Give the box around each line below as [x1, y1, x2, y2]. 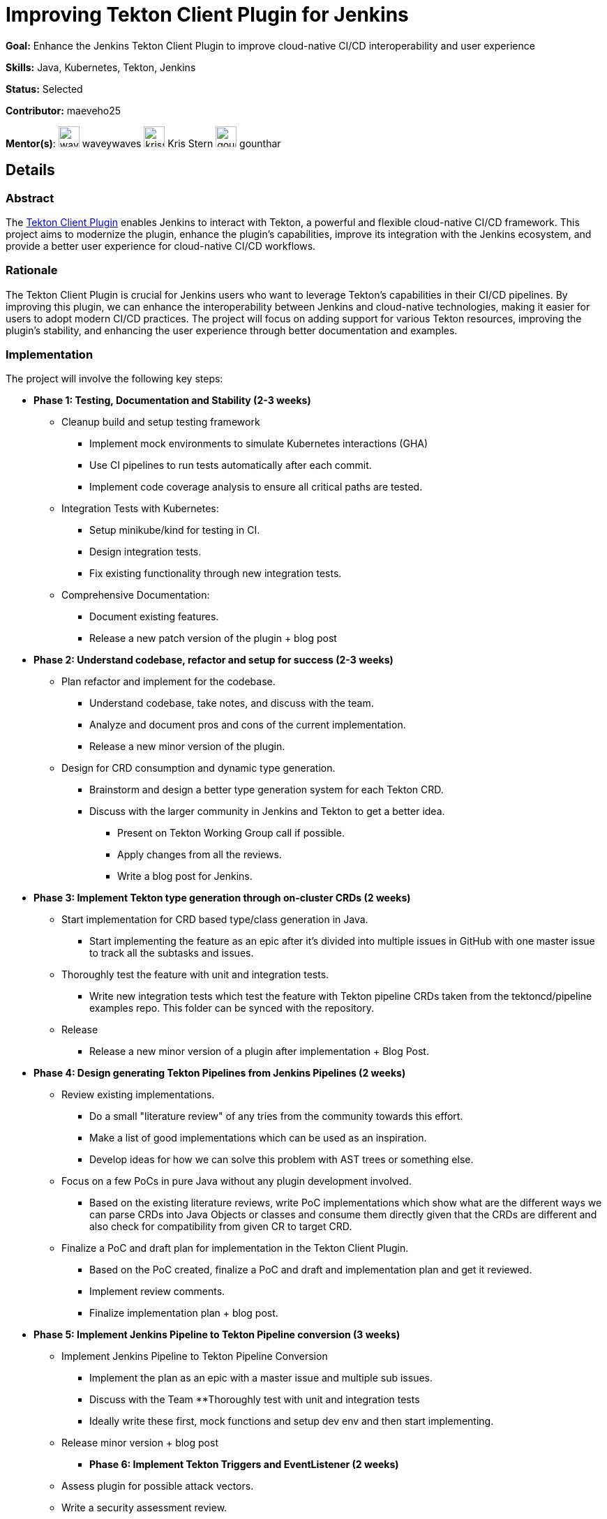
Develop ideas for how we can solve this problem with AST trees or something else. [89, 1153, 474, 1166]
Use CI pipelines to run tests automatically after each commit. [89, 459, 372, 472]
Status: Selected [6, 82, 83, 95]
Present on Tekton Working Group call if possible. [117, 827, 345, 839]
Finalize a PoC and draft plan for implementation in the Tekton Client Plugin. [61, 1242, 409, 1255]
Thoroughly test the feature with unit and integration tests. [61, 968, 329, 981]
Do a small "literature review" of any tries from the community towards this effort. [89, 1110, 463, 1123]
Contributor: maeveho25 [6, 104, 121, 117]
